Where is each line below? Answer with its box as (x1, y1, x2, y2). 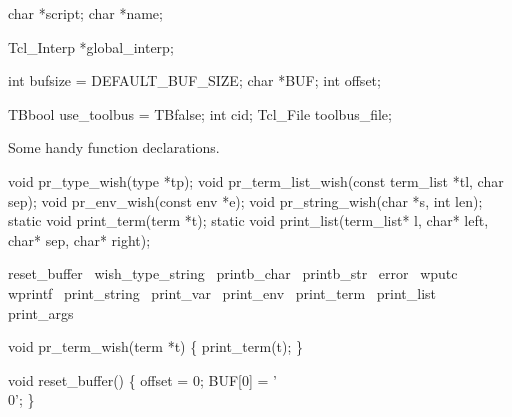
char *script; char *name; (8, 3, 163, 23)
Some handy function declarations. (8, 137, 220, 158)
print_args (8, 302, 74, 323)
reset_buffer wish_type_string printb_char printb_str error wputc (8, 263, 458, 284)
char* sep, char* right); (8, 229, 151, 250)
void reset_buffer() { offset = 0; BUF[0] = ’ (8, 369, 277, 390)
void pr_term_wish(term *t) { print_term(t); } (8, 336, 304, 357)
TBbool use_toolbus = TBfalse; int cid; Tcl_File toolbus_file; (8, 103, 392, 124)
